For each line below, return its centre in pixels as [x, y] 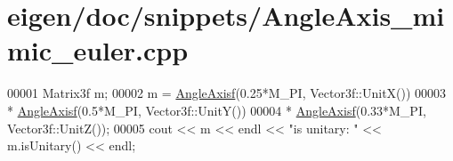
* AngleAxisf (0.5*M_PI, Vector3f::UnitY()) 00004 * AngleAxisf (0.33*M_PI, [217, 110]
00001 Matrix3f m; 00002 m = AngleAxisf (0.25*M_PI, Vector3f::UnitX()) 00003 [227, 93]
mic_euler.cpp [98, 50]
